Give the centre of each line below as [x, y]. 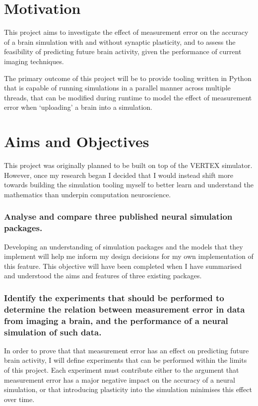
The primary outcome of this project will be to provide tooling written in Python [128, 78]
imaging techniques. [34, 61]
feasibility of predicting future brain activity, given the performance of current [123, 51]
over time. [19, 399]
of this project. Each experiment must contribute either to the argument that [122, 370]
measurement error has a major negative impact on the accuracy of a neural [120, 379]
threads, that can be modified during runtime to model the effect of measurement [128, 97]
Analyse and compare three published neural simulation [118, 216]
